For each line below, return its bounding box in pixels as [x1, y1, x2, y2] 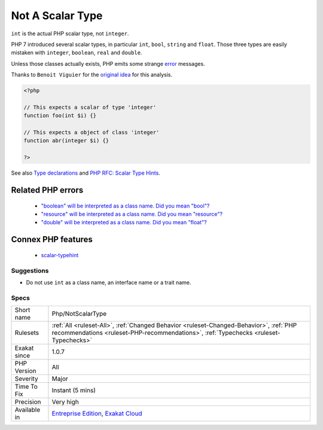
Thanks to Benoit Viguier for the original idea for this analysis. [11, 71, 173, 78]
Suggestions [11, 266, 49, 275]
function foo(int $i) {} [23, 112, 97, 119]
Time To [14, 383, 38, 391]
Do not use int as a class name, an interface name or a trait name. [26, 279, 191, 286]
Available [14, 405, 41, 414]
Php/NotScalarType [51, 310, 107, 318]
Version [14, 367, 36, 375]
